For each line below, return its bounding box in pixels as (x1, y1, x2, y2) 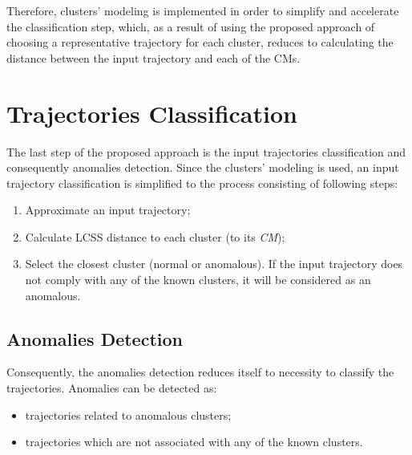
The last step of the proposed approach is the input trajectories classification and (6, 143, 406, 160)
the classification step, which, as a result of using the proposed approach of (6, 18, 375, 35)
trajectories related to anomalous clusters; (25, 406, 232, 423)
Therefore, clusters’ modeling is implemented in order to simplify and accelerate (6, 2, 399, 18)
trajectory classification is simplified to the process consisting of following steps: (6, 174, 398, 191)
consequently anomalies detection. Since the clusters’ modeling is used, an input (6, 159, 399, 176)
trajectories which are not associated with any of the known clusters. (25, 433, 363, 450)
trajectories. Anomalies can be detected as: (6, 380, 217, 396)
